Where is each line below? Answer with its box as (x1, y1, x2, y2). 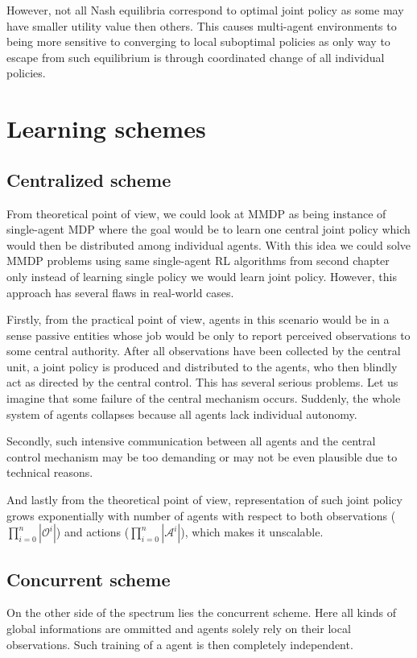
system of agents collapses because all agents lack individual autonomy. (6, 405, 357, 422)
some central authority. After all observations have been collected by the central (6, 342, 401, 359)
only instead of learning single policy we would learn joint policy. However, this (6, 267, 397, 284)
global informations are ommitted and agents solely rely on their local (6, 620, 351, 637)
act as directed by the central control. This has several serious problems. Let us (6, 374, 398, 391)
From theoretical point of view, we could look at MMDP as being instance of (6, 205, 386, 221)
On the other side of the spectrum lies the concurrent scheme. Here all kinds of (6, 604, 396, 621)
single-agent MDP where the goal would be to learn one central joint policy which (6, 221, 411, 238)
